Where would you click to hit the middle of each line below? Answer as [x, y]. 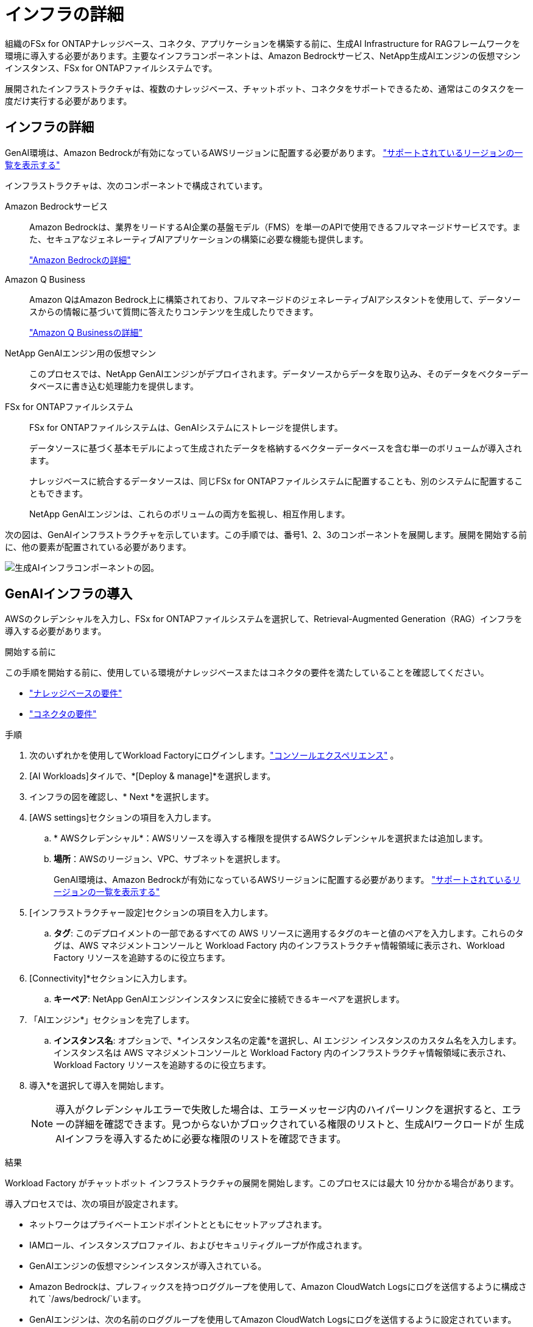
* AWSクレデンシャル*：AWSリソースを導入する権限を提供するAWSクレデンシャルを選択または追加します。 [271, 838]
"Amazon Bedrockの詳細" [80, 260]
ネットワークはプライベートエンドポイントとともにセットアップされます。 [178, 1225]
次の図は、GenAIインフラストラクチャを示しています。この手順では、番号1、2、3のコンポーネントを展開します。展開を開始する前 [266, 534]
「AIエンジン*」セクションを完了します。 [112, 1020]
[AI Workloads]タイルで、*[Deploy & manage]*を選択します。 [153, 776]
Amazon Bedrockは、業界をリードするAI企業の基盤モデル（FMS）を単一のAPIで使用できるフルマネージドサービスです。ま [275, 227]
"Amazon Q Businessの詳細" [86, 332]
